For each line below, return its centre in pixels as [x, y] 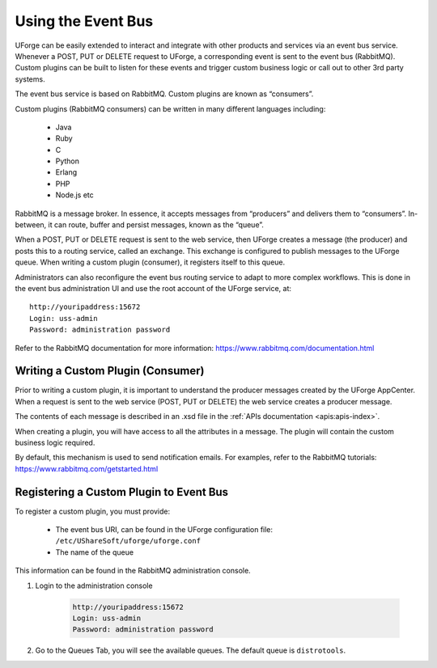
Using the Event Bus [84, 21]
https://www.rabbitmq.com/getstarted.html [87, 468]
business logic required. [55, 442]
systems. [30, 79]
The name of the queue [94, 552]
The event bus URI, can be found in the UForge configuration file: [164, 530]
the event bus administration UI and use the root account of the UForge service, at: [153, 288]
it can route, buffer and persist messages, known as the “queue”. [156, 225]
